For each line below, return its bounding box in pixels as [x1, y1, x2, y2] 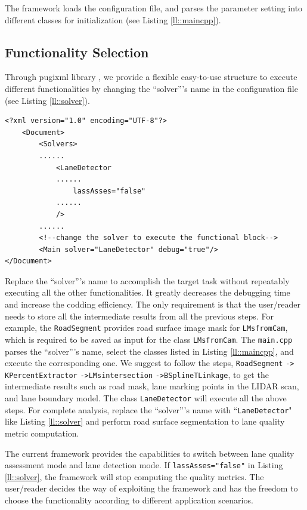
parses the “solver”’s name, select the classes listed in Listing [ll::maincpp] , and [5, 345, 294, 357]
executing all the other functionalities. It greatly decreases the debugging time [5, 286, 290, 299]
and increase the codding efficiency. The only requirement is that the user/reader [5, 298, 300, 311]
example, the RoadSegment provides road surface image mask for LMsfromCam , [5, 321, 288, 334]
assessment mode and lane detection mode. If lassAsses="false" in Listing [5, 459, 283, 471]
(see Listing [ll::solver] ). [5, 94, 90, 106]
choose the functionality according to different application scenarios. [5, 494, 253, 506]
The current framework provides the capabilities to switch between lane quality [5, 447, 294, 459]
